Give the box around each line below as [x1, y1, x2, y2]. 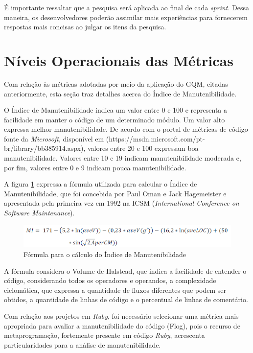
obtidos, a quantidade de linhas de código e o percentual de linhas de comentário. [4, 294, 248, 305]
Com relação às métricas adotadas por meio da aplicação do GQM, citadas [4, 78, 228, 89]
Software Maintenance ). [4, 208, 75, 218]
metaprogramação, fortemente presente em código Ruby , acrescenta [4, 330, 205, 340]
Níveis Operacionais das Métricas [4, 50, 233, 70]
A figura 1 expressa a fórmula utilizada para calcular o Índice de [4, 179, 197, 189]
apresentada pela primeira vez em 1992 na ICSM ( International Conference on [4, 198, 239, 208]
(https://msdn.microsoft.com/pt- [106, 133, 205, 143]
